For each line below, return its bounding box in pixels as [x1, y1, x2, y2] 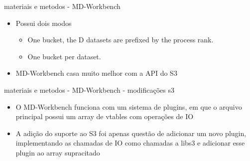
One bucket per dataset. [27, 51, 101, 61]
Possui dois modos [15, 17, 72, 28]
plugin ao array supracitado [15, 147, 100, 158]
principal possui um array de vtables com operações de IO [15, 111, 194, 122]
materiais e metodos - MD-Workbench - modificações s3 [4, 84, 174, 95]
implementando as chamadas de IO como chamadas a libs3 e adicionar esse [15, 138, 245, 148]
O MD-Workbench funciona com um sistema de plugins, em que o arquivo [15, 101, 242, 112]
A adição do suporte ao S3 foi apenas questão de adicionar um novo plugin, [15, 128, 247, 138]
